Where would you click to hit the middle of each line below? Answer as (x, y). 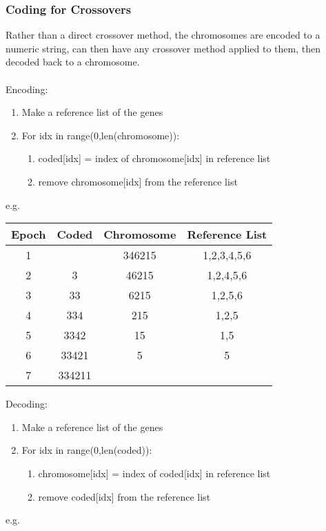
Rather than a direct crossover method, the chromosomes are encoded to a (163, 35)
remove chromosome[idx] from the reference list (138, 181)
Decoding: (27, 404)
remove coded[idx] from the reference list (124, 496)
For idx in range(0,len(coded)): (87, 450)
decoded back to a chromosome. (73, 62)
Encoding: (27, 89)
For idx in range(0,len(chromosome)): (101, 135)
